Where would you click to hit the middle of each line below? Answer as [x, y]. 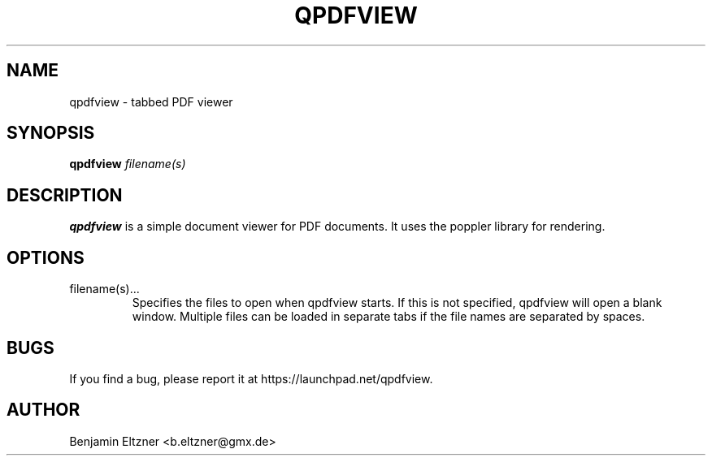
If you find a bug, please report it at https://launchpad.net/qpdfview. [251, 378]
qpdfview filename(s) [128, 164]
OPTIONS [46, 257]
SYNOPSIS [51, 133]
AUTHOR [43, 410]
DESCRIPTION [65, 195]
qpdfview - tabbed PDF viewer [151, 101]
